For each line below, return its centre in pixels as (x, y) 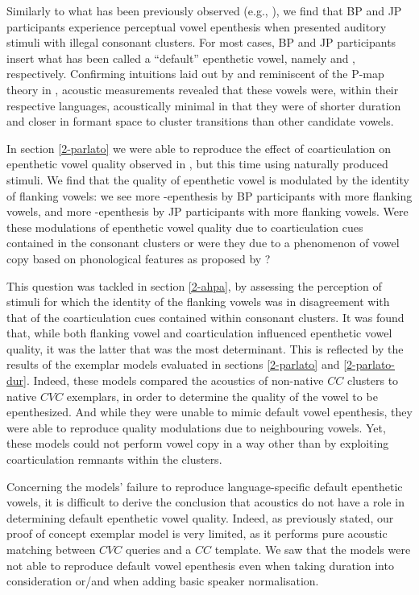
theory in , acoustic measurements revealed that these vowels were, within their (203, 89)
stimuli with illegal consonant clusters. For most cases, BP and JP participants (201, 42)
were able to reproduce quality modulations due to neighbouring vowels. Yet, (196, 427)
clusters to (373, 380)
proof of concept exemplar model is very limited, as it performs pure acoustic (197, 533)
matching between (51, 549)
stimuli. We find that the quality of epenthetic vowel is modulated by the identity (208, 179)
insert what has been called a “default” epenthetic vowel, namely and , (181, 58)
